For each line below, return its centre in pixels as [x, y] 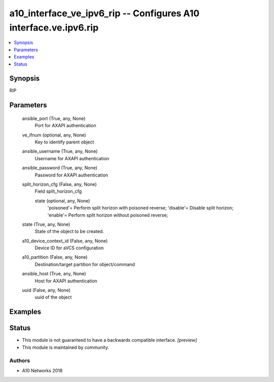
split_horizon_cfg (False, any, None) [59, 184]
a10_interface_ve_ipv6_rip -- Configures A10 [105, 13]
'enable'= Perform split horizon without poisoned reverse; [108, 215]
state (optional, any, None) [62, 200]
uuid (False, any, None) [46, 290]
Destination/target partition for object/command [85, 264]
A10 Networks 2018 [42, 370]
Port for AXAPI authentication [65, 126]
